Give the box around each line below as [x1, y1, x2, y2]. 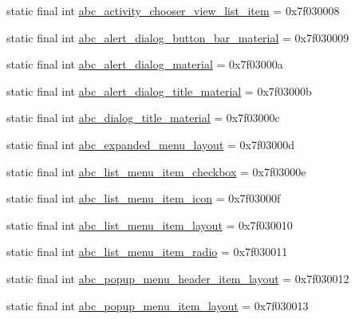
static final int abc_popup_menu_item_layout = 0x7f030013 [6, 297, 309, 313]
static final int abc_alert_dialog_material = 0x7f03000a [6, 56, 283, 73]
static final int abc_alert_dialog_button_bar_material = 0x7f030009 [6, 29, 349, 45]
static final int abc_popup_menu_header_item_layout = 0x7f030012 [6, 270, 349, 286]
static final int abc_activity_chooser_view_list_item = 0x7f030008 [6, 2, 340, 18]
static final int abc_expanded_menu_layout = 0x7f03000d [6, 136, 295, 152]
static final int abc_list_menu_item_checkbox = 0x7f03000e [6, 163, 306, 179]
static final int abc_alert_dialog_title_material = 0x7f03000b [6, 82, 312, 99]
